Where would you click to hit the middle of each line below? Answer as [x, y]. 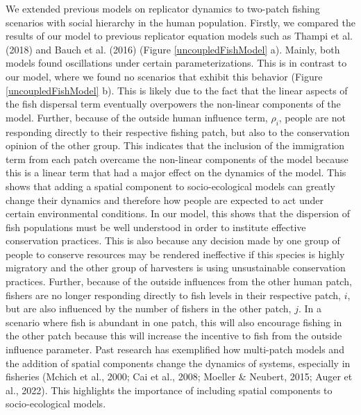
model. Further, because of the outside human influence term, [137, 117]
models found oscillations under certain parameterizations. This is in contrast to [176, 63]
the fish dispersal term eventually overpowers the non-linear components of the [173, 104]
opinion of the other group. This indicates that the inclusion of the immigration [175, 145]
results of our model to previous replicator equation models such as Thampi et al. [179, 36]
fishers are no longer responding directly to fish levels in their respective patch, [173, 295]
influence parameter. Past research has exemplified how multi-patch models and [175, 349]
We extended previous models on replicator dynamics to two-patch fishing [163, 8]
